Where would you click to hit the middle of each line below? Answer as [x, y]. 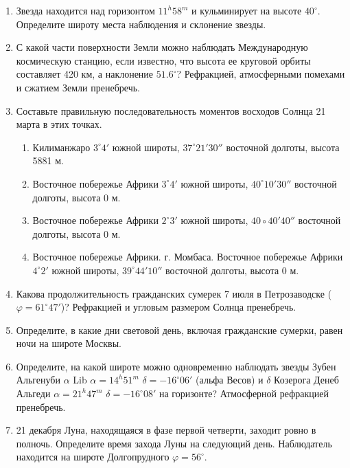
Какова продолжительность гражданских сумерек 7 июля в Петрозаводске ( [174, 293]
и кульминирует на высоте [246, 10]
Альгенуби [38, 380]
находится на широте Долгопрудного [93, 457]
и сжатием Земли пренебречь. [78, 87]
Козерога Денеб [306, 380]
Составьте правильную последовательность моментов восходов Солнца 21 [171, 110]
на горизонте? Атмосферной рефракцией [244, 393]
